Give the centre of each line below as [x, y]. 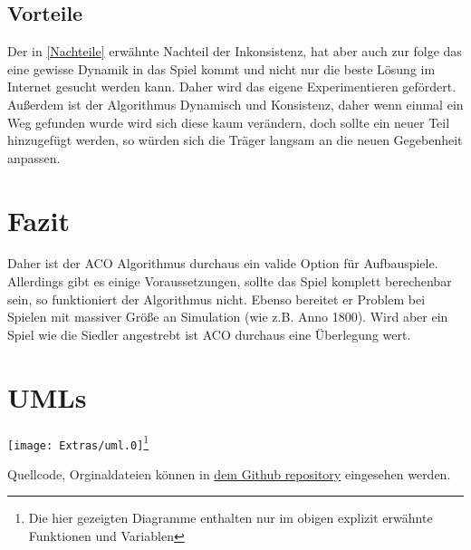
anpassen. [34, 157]
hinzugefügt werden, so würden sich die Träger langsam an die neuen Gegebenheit [235, 140]
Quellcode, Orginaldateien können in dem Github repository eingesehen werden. [229, 473]
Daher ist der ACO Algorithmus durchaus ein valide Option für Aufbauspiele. [223, 263]
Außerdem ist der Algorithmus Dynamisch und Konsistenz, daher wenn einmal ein [235, 104]
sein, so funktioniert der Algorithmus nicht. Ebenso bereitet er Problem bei [216, 299]
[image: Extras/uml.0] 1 [78, 442]
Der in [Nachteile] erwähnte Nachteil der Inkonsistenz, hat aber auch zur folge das [235, 51]
